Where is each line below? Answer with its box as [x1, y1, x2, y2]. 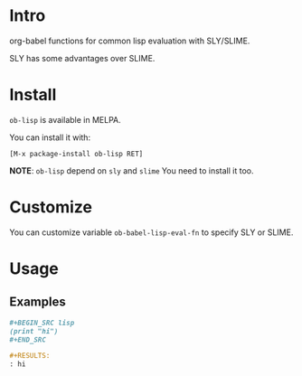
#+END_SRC [9, 335, 47, 344]
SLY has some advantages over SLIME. [9, 52, 156, 63]
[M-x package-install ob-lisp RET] [9, 149, 144, 158]
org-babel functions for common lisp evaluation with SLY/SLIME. [9, 35, 250, 46]
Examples [9, 295, 66, 310]
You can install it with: [9, 132, 91, 143]
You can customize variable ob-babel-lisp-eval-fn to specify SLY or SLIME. [9, 227, 294, 238]
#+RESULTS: [9, 352, 51, 361]
